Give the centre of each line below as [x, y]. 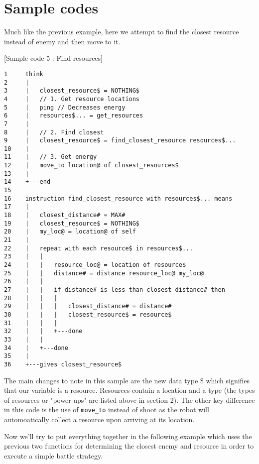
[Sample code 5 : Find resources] [53, 58]
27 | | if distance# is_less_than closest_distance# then [115, 290]
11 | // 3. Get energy [51, 157]
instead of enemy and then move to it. [62, 41]
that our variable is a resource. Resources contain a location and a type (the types [129, 390]
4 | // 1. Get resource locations [72, 99]
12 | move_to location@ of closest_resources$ [91, 166]
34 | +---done [36, 348]
